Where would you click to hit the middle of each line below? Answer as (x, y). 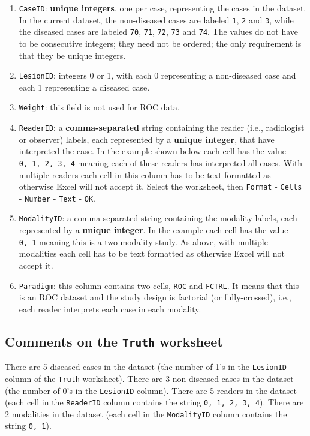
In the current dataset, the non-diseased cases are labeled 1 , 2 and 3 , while (156, 19)
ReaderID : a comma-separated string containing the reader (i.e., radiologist (162, 127)
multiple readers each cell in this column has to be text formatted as (145, 174)
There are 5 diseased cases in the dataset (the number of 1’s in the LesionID (146, 367)
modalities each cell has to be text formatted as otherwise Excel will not (152, 253)
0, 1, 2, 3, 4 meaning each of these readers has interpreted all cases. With (161, 162)
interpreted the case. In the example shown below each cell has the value (152, 151)
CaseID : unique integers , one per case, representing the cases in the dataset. (162, 8)
